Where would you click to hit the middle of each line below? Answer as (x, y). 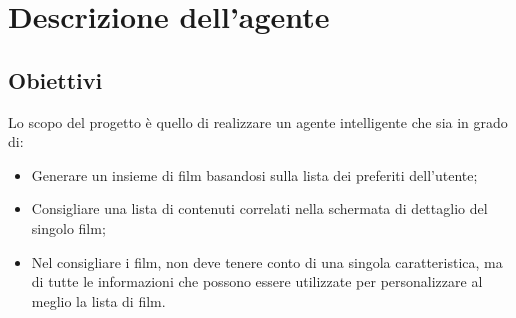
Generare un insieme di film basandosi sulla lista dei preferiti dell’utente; (254, 174)
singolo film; (68, 227)
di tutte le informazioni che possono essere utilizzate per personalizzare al (257, 281)
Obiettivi (55, 79)
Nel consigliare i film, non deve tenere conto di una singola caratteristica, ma (267, 261)
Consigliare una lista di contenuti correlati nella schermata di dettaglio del (259, 208)
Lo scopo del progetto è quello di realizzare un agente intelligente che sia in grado (258, 121)
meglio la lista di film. (98, 300)
